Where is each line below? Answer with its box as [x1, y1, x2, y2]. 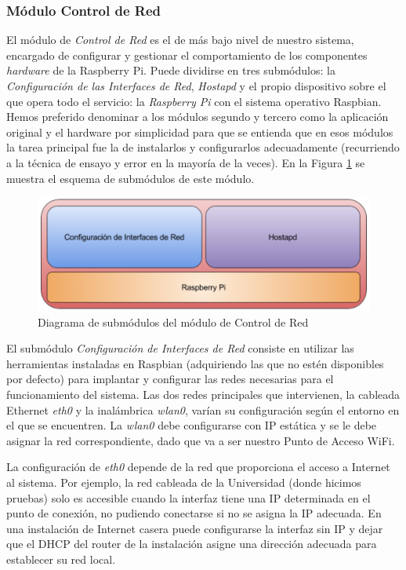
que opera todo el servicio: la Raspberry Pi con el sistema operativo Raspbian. [6, 93, 382, 109]
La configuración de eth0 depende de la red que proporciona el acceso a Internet [6, 459, 390, 475]
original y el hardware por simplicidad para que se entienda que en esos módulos [6, 123, 393, 140]
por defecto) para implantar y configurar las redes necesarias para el [6, 371, 334, 387]
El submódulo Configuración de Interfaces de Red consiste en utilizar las [6, 340, 354, 356]
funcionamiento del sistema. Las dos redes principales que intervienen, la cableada [6, 386, 401, 403]
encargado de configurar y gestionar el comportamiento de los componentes [6, 46, 368, 63]
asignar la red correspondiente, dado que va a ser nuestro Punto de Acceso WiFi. [6, 432, 395, 448]
